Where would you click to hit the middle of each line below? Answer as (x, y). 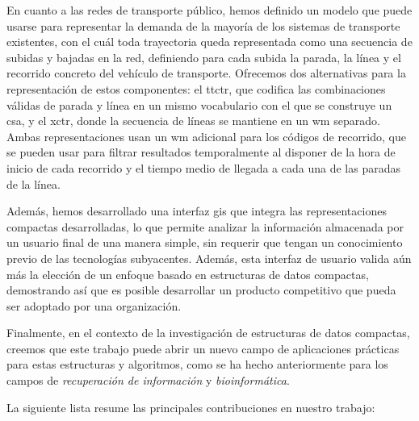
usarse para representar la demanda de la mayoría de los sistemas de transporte (203, 25)
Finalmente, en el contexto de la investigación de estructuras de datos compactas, (208, 333)
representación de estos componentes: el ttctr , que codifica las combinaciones (196, 88)
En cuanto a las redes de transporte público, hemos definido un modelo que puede (209, 10)
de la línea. (34, 183)
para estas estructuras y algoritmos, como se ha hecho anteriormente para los (197, 364)
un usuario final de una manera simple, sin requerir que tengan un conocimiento (205, 242)
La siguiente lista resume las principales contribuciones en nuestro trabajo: (191, 407)
